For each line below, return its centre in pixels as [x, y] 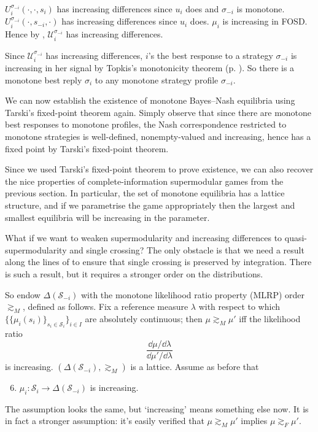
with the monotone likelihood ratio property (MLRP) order [193, 294]
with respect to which [239, 307]
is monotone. [261, 9]
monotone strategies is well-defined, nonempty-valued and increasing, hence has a [158, 137]
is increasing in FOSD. [265, 21]
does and [202, 9]
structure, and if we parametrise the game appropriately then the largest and [150, 205]
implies [254, 421]
